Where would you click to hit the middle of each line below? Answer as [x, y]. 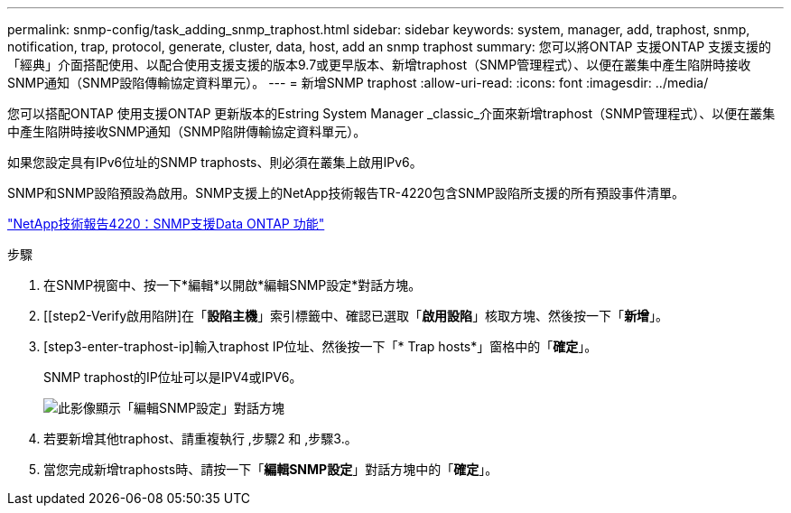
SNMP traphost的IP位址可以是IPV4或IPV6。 [173, 377]
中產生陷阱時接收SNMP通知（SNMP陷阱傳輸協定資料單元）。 [187, 131]
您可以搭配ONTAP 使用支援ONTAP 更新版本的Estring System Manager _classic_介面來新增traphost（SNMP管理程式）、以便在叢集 [391, 113]
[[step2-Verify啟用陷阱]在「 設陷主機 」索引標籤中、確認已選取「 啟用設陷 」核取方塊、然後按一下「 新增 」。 [356, 316]
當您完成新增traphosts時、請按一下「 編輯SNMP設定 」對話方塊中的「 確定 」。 [271, 469]
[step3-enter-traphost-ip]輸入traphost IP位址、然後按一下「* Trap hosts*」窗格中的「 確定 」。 [321, 346]
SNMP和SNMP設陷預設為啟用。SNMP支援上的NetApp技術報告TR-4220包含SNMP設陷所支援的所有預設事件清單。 [346, 193]
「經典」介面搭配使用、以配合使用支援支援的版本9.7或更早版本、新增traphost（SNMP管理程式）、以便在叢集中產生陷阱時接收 [379, 65]
